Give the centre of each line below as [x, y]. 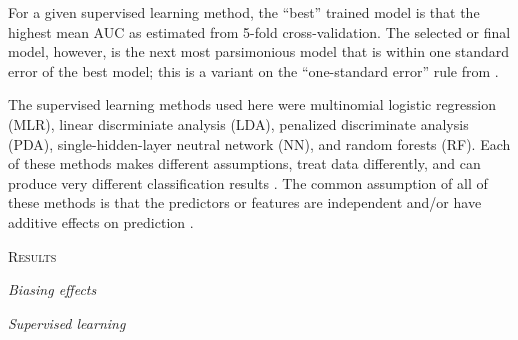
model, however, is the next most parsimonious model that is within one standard [259, 51]
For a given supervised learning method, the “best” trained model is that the [244, 12]
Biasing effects [52, 289]
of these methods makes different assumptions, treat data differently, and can [244, 163]
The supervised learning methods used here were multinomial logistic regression [252, 104]
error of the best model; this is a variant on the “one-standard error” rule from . [253, 70]
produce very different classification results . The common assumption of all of [248, 182]
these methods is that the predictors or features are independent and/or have [245, 202]
